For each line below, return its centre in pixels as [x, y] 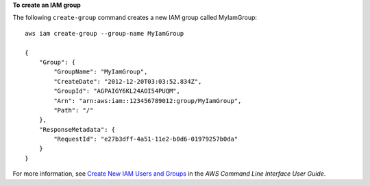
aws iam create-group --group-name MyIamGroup [104, 33]
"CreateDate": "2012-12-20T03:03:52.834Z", [128, 81]
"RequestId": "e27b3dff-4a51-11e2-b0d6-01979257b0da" [146, 139]
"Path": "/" [74, 110]
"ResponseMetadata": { [77, 129]
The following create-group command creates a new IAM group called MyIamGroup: [135, 18]
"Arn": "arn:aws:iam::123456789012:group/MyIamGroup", [148, 101]
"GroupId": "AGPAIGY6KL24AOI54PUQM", [117, 91]
